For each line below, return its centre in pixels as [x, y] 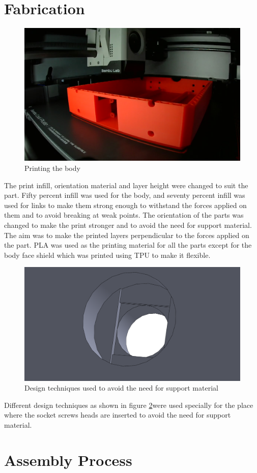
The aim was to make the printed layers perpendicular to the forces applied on [127, 235]
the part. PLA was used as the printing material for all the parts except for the [128, 245]
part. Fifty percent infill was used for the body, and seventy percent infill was [125, 195]
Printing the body [52, 168]
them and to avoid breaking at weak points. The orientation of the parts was [124, 215]
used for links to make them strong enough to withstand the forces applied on [125, 205]
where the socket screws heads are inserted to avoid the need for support [118, 415]
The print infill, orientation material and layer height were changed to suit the [126, 185]
